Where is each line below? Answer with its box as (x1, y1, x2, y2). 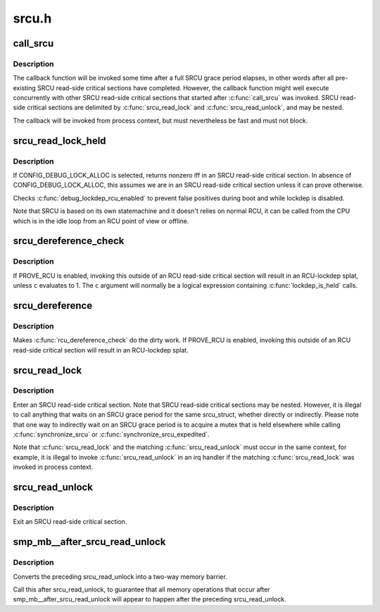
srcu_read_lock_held (13, 135, 106, 147)
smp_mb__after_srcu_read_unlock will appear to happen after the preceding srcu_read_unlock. (13, 595, 286, 604)
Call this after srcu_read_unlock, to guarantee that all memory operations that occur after (13, 585, 270, 594)
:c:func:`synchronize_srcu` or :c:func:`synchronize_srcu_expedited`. (13, 430, 210, 439)
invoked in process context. (13, 463, 94, 472)
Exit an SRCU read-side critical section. (13, 518, 127, 526)
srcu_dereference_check (13, 235, 125, 247)
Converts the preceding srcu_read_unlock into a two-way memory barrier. (13, 572, 228, 581)
